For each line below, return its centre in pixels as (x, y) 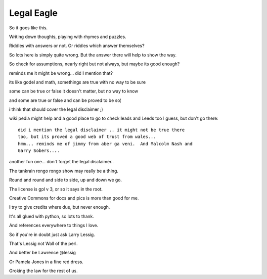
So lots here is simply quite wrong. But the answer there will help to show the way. (93, 55)
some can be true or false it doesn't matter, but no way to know (74, 91)
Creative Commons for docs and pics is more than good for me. (74, 198)
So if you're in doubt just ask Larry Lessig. (52, 234)
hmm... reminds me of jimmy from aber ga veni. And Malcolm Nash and (105, 144)
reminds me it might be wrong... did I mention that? (61, 73)
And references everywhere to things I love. (54, 226)
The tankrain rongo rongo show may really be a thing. (64, 171)
